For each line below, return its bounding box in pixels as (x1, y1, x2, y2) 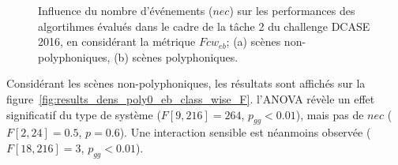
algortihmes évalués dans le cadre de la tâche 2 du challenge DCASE (38, 17, 370, 34)
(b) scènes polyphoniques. (114, 48, 238, 65)
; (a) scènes (226, 33, 281, 50)
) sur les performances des (229, 2, 355, 18)
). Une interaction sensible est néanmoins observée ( (119, 124, 371, 141)
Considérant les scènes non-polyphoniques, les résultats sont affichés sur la (6, 75, 366, 92)
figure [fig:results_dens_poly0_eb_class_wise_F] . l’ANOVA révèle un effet (6, 90, 375, 107)
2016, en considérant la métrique (38, 33, 196, 50)
